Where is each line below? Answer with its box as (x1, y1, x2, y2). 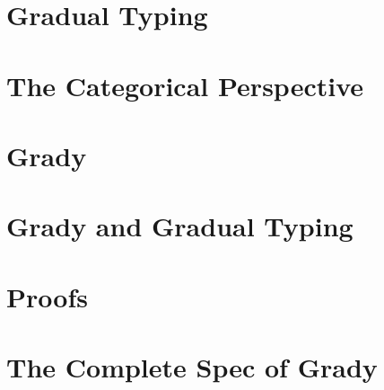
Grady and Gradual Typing (6, 208, 353, 244)
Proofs (6, 278, 88, 315)
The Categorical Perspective (6, 66, 363, 103)
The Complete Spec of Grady (6, 349, 378, 386)
